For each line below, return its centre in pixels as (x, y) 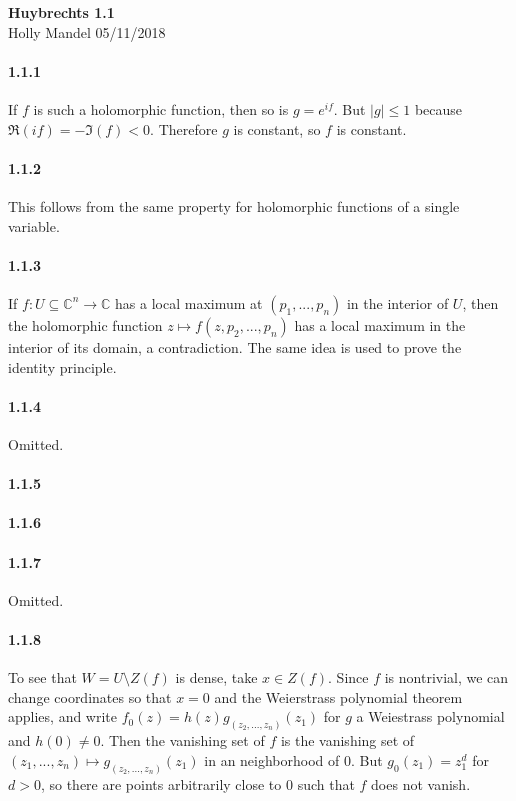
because (438, 108)
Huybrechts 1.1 (61, 12)
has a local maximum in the (380, 324)
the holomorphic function (85, 324)
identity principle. (62, 366)
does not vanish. (421, 783)
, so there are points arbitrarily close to (161, 783)
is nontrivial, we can (446, 677)
